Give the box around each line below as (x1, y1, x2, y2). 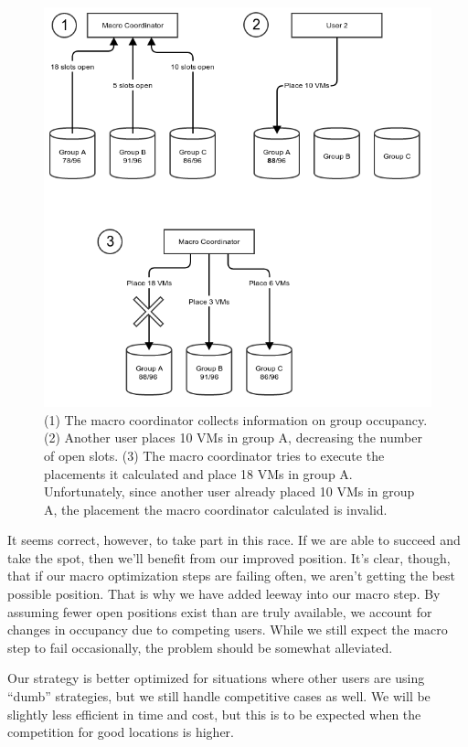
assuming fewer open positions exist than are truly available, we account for (7, 602, 432, 621)
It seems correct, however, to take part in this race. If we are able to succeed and (7, 530, 461, 550)
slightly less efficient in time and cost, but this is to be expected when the (7, 704, 421, 723)
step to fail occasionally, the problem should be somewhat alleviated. (7, 637, 393, 656)
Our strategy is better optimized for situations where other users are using (7, 668, 425, 688)
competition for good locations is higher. (7, 722, 234, 742)
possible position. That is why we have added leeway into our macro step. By (7, 584, 441, 603)
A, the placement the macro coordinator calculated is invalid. (44, 499, 388, 518)
